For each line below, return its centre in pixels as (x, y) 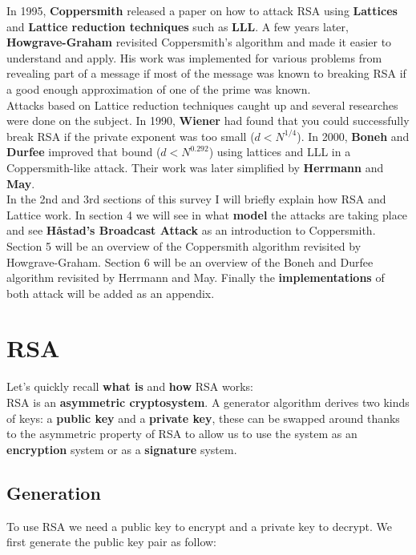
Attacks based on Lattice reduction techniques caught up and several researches (202, 105)
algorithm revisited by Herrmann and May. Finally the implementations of (196, 277)
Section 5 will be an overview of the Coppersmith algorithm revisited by (184, 245)
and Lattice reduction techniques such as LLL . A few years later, (178, 26)
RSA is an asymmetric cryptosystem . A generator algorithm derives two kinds (208, 402)
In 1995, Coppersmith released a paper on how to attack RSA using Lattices (202, 10)
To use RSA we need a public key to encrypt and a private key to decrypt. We (200, 526)
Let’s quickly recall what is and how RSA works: (130, 386)
